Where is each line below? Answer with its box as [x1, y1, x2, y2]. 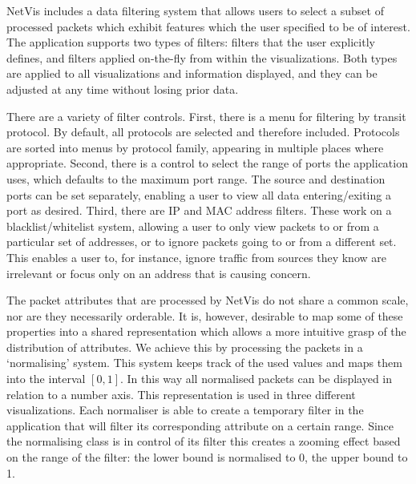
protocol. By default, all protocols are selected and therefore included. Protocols [6, 123, 400, 140]
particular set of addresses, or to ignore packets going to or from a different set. [6, 233, 397, 250]
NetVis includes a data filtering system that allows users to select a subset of [6, 2, 384, 18]
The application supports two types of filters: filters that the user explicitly [6, 34, 375, 50]
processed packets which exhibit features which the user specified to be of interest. [6, 18, 410, 34]
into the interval [6, 370, 86, 387]
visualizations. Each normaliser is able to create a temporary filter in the [6, 401, 364, 418]
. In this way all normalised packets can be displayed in [120, 370, 393, 387]
